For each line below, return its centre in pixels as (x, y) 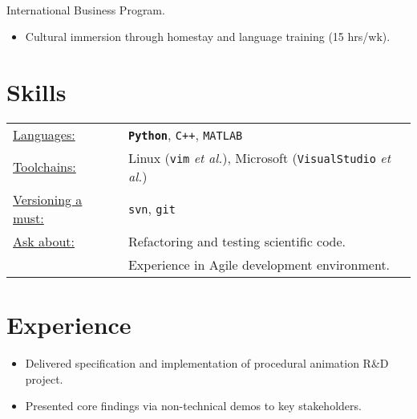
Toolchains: (45, 167)
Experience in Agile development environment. (259, 264)
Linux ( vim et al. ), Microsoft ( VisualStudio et (259, 157)
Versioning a (48, 199)
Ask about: (44, 241)
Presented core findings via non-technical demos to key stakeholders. (193, 406)
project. (44, 378)
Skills (36, 91)
